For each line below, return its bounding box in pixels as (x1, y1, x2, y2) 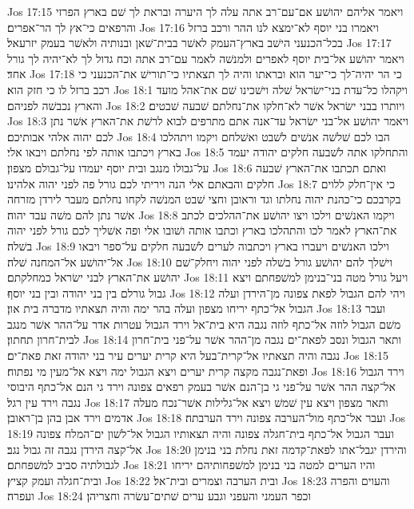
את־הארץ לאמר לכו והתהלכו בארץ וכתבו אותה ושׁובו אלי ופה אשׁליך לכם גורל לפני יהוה (7, 222, 397, 239)
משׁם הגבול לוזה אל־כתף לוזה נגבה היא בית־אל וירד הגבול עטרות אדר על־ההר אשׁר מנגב (7, 315, 401, 332)
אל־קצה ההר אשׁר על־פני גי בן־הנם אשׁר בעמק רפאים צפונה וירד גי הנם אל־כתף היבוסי (7, 378, 396, 395)
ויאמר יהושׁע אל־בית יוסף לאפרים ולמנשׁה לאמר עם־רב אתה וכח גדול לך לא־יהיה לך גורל (7, 49, 404, 66)
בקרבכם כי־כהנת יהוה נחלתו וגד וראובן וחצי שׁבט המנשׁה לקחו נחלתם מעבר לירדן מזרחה (7, 191, 401, 207)
